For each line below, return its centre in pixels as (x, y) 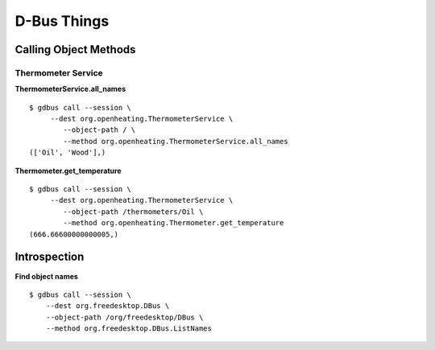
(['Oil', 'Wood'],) (68, 152)
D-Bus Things (62, 21)
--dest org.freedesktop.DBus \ (108, 306)
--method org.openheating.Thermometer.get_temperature (174, 223)
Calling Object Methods (75, 49)
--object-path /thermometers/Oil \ (133, 212)
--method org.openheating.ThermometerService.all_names (176, 141)
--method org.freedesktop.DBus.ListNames (129, 329)
